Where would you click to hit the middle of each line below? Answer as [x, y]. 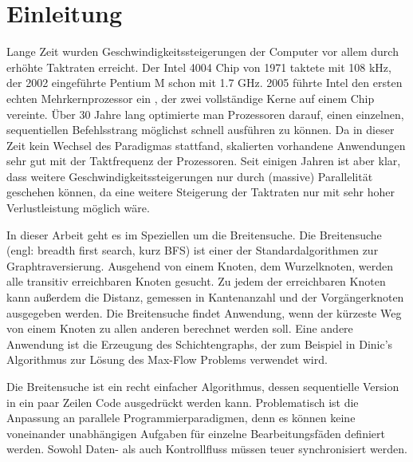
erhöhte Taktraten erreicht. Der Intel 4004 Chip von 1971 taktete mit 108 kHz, [199, 67]
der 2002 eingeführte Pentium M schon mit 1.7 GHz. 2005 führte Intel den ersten [205, 83]
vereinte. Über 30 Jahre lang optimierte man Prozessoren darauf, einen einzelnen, [205, 114]
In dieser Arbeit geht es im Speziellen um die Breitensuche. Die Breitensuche [194, 234]
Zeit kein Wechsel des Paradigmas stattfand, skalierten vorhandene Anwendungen [206, 145]
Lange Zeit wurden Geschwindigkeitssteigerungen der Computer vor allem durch [203, 51]
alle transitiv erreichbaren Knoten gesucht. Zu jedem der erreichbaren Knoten [196, 281]
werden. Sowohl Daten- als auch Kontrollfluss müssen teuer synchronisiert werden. [207, 449]
